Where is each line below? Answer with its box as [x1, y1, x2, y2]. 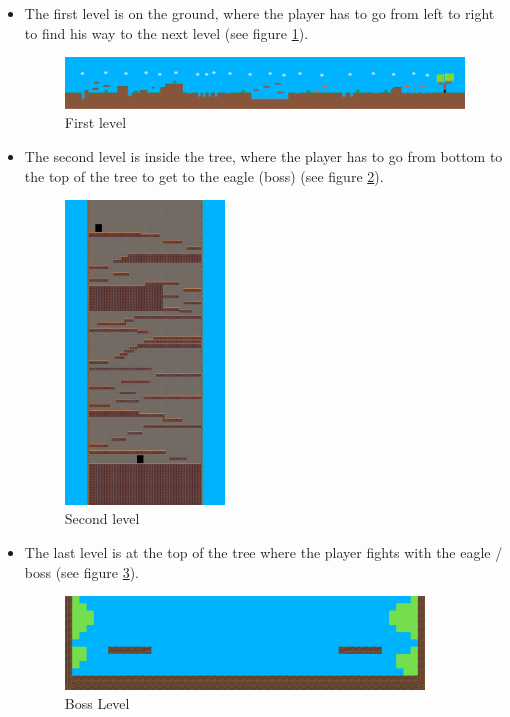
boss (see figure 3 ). [24, 561, 140, 582]
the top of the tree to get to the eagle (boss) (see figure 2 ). [24, 165, 384, 186]
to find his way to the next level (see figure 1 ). [24, 22, 309, 43]
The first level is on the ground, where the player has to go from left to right [24, 3, 495, 23]
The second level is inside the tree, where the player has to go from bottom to [24, 145, 503, 166]
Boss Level [64, 693, 130, 714]
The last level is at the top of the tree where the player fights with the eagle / [24, 542, 503, 562]
